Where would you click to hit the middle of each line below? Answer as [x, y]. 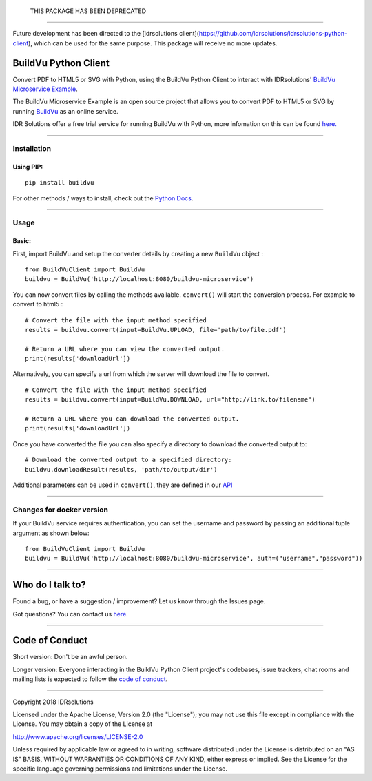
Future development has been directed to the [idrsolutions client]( [106, 34]
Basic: [22, 241]
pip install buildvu [60, 183]
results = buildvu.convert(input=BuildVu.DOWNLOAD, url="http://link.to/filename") [170, 400]
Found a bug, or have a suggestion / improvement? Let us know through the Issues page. [139, 601]
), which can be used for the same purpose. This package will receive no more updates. [153, 43]
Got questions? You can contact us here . [71, 614]
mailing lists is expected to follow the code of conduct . [90, 679]
